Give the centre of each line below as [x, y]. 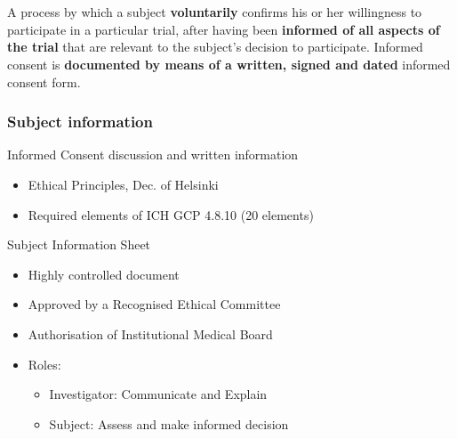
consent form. [44, 81]
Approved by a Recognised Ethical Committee [154, 304]
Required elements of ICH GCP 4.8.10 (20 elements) [171, 214]
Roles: [44, 364]
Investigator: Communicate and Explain [158, 394]
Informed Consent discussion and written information [153, 154]
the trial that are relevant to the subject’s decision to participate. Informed [215, 47]
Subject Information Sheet [79, 244]
